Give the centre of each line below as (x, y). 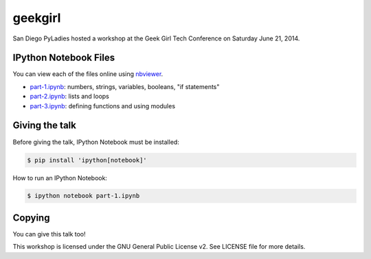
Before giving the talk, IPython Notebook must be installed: (96, 142)
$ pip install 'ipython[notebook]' (87, 160)
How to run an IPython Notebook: (60, 177)
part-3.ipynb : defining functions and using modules (102, 106)
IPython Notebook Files (64, 58)
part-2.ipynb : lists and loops (70, 97)
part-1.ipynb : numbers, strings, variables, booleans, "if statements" (125, 86)
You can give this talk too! (49, 234)
